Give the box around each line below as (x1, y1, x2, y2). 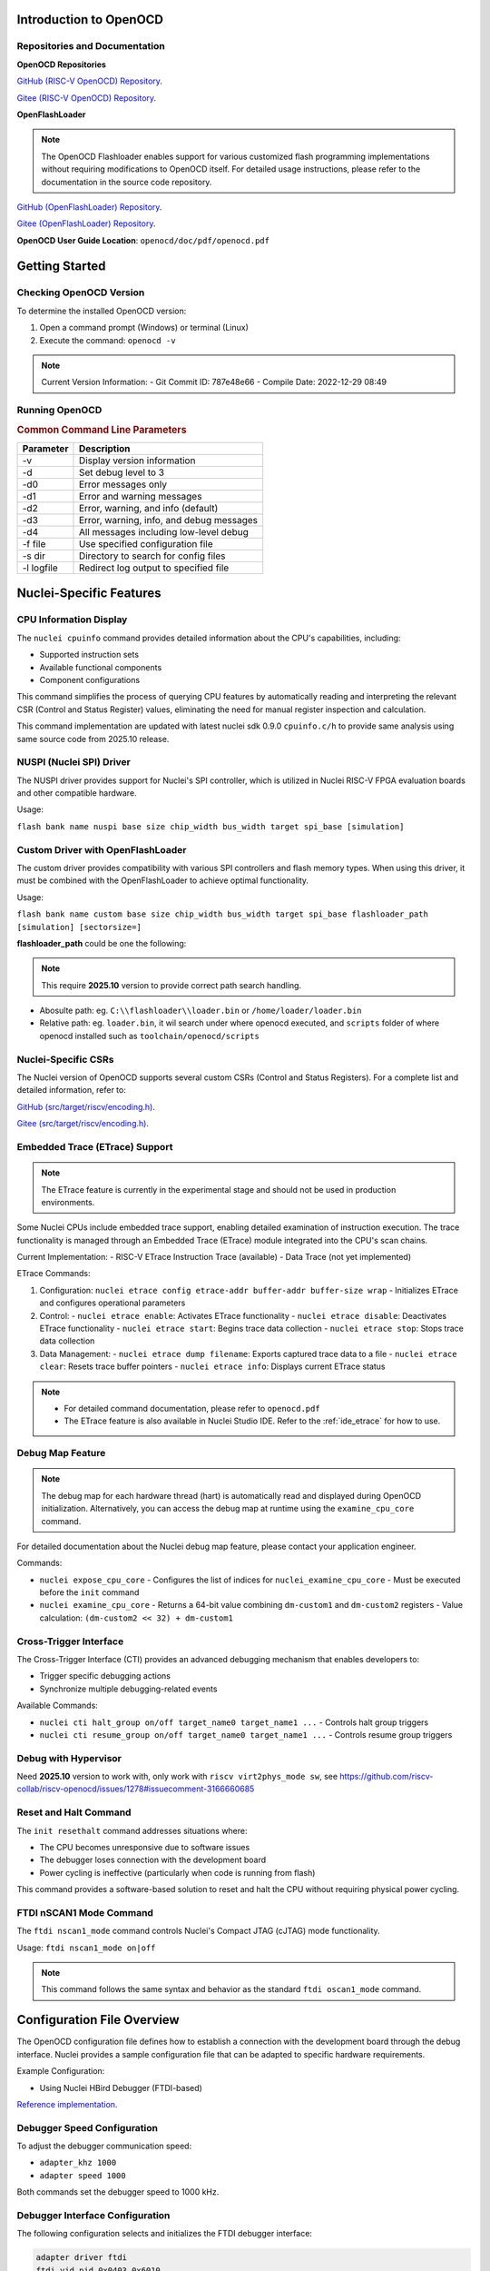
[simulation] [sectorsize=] (16, 922, 142, 932)
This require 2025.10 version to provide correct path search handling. (41, 979, 302, 990)
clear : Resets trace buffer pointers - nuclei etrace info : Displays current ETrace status (39, 1361, 386, 1372)
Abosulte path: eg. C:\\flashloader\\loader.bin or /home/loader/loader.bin (39, 1005, 362, 1016)
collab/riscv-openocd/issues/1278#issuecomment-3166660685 (16, 1783, 255, 1794)
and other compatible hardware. (16, 788, 137, 798)
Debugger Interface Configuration (16, 2209, 171, 2222)
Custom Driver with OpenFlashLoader (16, 843, 187, 856)
